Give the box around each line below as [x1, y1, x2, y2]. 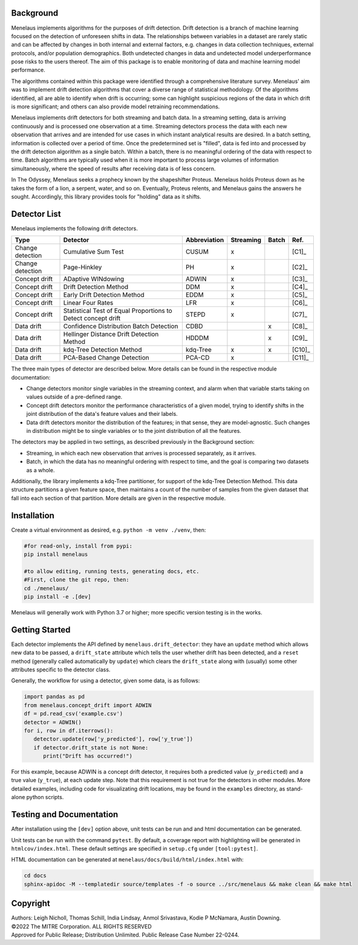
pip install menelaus [24, 551, 88, 558]
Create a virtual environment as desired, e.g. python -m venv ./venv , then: [11, 526, 206, 533]
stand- [286, 785, 304, 792]
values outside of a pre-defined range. [26, 393, 123, 401]
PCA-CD [185, 354, 210, 362]
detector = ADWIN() [24, 719, 82, 726]
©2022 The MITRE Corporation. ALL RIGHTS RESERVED [11, 923, 152, 930]
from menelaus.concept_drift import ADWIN [24, 702, 152, 708]
